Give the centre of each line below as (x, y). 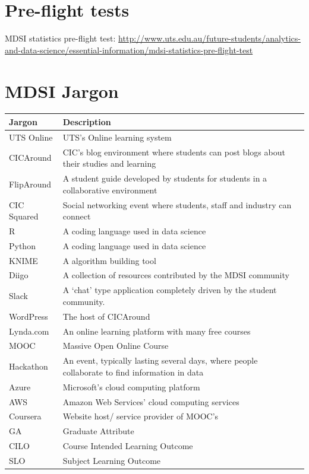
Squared (24, 216)
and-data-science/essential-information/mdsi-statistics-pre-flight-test (129, 50)
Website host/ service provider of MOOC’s (141, 416)
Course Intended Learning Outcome (128, 446)
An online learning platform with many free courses (157, 331)
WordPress (29, 316)
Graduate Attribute (98, 431)
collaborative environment (110, 190)
